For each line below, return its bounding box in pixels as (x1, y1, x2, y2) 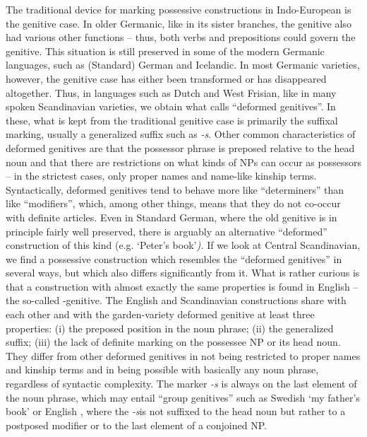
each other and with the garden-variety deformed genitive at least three (6, 307, 315, 322)
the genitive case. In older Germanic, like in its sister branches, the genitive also (6, 16, 351, 30)
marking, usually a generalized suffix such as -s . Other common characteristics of (6, 127, 356, 141)
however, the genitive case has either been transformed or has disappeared (6, 71, 327, 86)
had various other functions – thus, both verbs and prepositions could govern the (6, 30, 356, 45)
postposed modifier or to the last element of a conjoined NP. (6, 417, 267, 432)
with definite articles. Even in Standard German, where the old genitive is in (6, 209, 337, 224)
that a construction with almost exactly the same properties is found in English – (6, 279, 359, 293)
